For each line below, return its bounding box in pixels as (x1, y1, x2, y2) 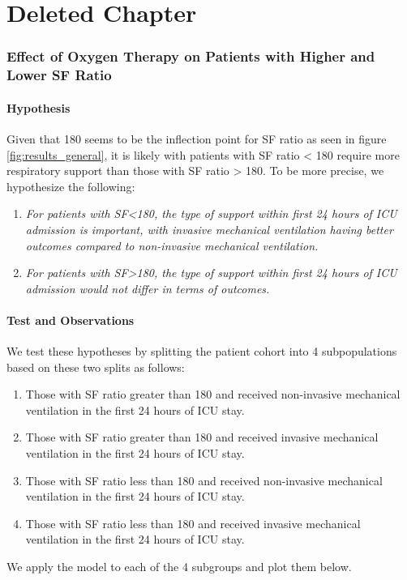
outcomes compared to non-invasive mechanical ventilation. (25, 237, 319, 254)
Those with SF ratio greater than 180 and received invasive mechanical (25, 429, 379, 446)
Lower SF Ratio (6, 65, 112, 85)
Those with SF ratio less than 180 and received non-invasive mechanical (25, 471, 383, 488)
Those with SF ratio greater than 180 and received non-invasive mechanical (25, 386, 401, 403)
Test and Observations (6, 311, 135, 328)
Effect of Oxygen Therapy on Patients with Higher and (6, 46, 375, 66)
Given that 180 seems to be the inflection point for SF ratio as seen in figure (6, 130, 387, 147)
